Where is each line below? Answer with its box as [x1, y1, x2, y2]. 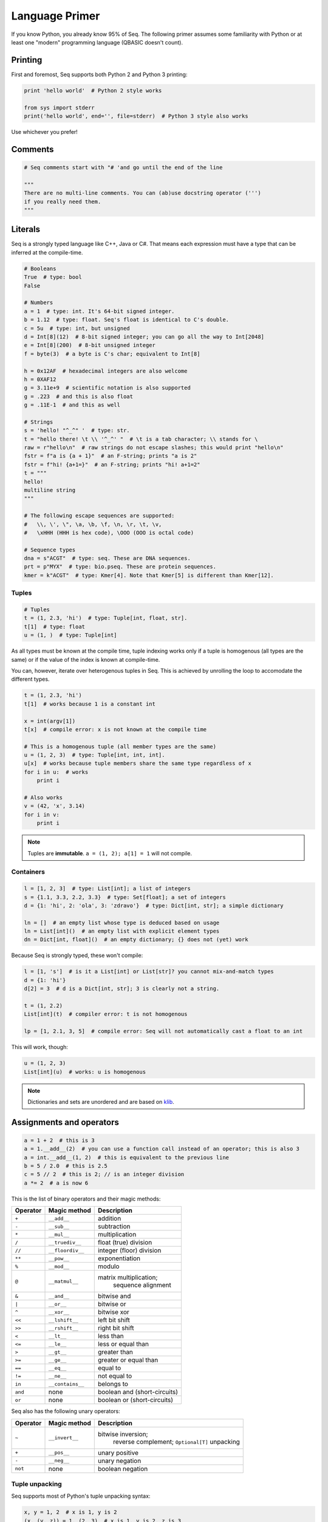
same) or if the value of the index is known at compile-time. [11, 656, 160, 663]
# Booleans [24, 265, 56, 272]
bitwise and [97, 1292, 131, 1300]
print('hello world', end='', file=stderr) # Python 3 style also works [24, 113, 248, 119]
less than [97, 1332, 124, 1341]
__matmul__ [48, 1278, 79, 1285]
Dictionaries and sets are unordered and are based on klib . [27, 1098, 174, 1105]
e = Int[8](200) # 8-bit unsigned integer [24, 342, 156, 349]
